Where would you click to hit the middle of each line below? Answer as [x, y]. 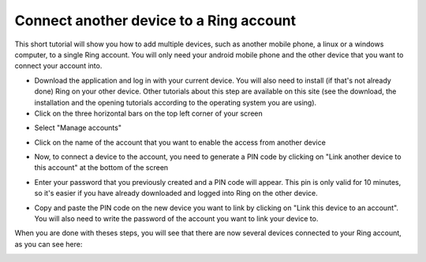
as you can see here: [49, 244]
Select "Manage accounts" [78, 128]
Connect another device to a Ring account [155, 20]
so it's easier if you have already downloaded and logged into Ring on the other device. [176, 194]
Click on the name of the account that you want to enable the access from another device [180, 142]
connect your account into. [58, 66]
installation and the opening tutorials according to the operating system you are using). [176, 102]
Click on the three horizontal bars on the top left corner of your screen [149, 113]
